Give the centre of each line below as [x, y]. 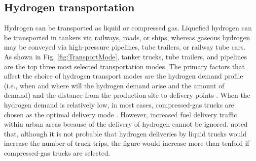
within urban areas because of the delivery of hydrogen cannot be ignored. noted [126, 124]
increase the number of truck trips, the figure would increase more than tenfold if [127, 143]
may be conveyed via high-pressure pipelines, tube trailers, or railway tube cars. [125, 47]
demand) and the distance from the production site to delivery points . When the [127, 95]
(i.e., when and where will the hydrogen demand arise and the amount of [114, 85]
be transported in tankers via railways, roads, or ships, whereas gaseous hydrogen [127, 37]
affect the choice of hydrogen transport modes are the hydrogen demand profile [124, 76]
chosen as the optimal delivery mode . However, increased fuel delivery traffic [121, 114]
